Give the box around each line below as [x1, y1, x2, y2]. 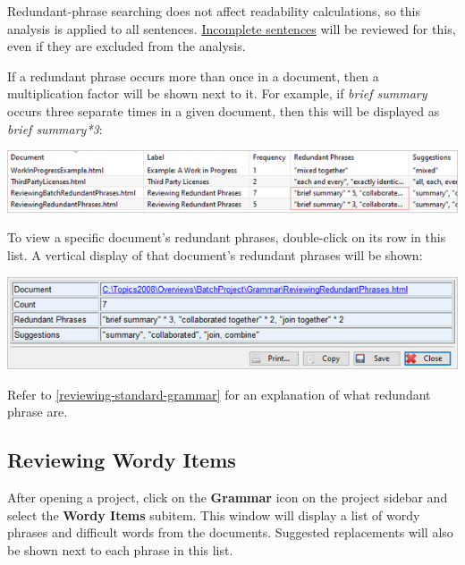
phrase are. [7, 402, 68, 421]
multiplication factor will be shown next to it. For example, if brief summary [7, 84, 427, 103]
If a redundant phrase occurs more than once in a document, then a [7, 66, 379, 85]
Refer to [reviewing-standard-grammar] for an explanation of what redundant [7, 384, 431, 403]
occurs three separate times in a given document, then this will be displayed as [7, 101, 440, 120]
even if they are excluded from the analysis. [7, 37, 246, 55]
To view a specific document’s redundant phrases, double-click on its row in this [7, 228, 446, 247]
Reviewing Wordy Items [7, 446, 236, 474]
